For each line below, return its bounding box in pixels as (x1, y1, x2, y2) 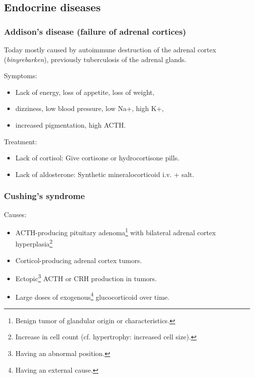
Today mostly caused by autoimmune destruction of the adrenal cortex (4, 44, 216, 54)
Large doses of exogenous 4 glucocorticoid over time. (15, 290, 169, 302)
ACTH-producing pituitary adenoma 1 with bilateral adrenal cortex (15, 226, 216, 237)
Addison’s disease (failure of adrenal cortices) (4, 25, 187, 37)
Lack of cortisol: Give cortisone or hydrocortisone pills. (15, 153, 180, 163)
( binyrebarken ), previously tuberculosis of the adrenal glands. (4, 54, 187, 64)
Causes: (4, 209, 27, 219)
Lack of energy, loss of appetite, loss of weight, (15, 87, 155, 97)
